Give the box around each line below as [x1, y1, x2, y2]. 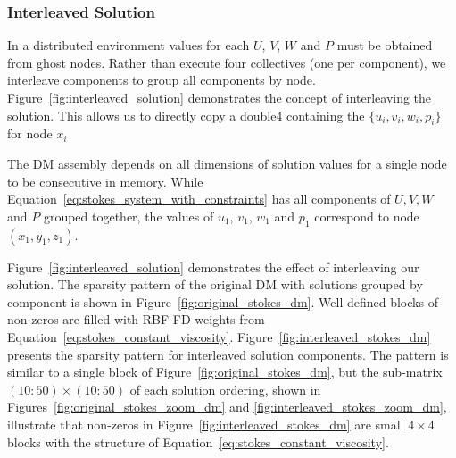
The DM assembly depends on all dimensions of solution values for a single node [7, 154, 447, 172]
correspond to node [314, 206, 419, 225]
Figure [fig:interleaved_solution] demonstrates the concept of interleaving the [7, 88, 432, 106]
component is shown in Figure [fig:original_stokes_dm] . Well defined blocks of [7, 292, 438, 311]
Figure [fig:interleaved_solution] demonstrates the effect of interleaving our [7, 257, 419, 276]
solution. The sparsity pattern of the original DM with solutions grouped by [7, 275, 423, 294]
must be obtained [336, 36, 433, 54]
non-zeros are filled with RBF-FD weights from [7, 310, 265, 329]
